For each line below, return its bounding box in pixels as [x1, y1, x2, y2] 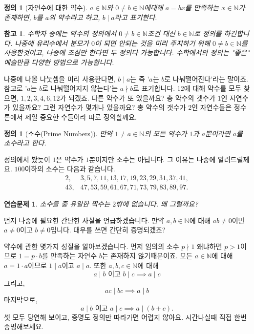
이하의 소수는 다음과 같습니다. [24, 164, 115, 174]
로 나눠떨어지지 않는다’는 [42, 83, 118, 93]
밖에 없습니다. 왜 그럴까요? [116, 198, 198, 209]
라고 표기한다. [114, 12, 157, 22]
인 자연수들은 [191, 102, 232, 112]
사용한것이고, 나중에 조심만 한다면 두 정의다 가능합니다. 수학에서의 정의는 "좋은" [4, 47, 250, 58]
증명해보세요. [4, 321, 44, 332]
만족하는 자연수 [50, 250, 97, 261]
